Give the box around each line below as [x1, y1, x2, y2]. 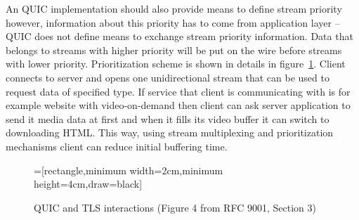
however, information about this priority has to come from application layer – [6, 15, 340, 30]
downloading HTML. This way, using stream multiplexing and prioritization [6, 125, 334, 140]
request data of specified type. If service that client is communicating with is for [6, 84, 351, 98]
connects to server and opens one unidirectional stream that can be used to [6, 70, 329, 84]
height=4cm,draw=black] [34, 176, 143, 191]
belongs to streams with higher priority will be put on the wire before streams [6, 42, 342, 57]
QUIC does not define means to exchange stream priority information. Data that [6, 29, 353, 44]
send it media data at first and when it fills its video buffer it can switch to [6, 111, 329, 126]
